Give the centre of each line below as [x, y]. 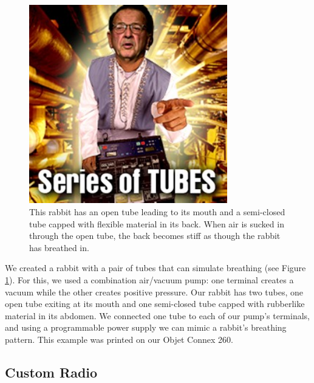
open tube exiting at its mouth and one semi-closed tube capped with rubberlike [155, 304]
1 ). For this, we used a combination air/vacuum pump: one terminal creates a [149, 279]
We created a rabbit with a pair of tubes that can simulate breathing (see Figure [155, 268]
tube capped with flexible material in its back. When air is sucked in [157, 223]
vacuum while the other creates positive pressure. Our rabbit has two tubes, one [154, 292]
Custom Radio [51, 372]
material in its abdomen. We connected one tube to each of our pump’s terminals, [158, 315]
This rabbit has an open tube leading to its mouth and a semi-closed [157, 211]
